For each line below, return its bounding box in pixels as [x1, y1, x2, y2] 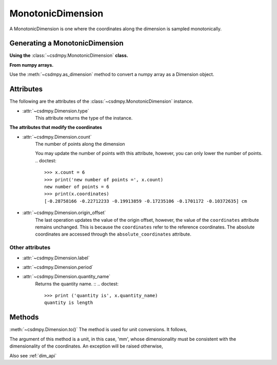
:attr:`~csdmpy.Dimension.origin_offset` [22, 209, 106, 216]
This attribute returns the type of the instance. [35, 114, 133, 121]
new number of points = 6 [44, 184, 110, 190]
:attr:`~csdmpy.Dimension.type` [22, 108, 89, 114]
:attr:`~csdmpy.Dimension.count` [22, 133, 92, 140]
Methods [9, 313, 39, 322]
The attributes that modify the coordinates [9, 124, 103, 130]
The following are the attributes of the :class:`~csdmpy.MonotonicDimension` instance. [9, 98, 193, 105]
